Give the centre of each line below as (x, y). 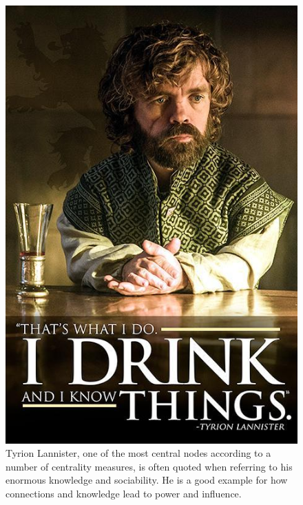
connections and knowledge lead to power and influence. (124, 493)
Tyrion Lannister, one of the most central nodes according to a (138, 453)
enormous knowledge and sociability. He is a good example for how (147, 480)
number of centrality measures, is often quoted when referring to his (149, 466)
